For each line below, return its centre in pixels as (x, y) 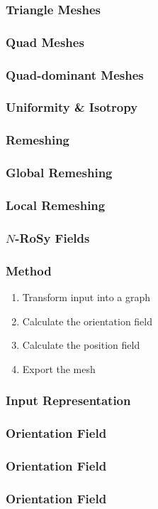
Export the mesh (59, 368)
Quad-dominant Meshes (75, 74)
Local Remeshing (56, 205)
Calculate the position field (81, 345)
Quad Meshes (45, 42)
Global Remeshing (59, 173)
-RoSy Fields (52, 237)
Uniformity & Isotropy (72, 107)
